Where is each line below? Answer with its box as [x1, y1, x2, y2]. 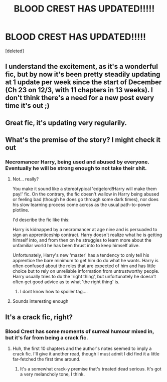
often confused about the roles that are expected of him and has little [12, 263, 156, 269]
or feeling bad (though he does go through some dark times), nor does [12, 197, 159, 203]
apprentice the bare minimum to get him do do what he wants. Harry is [12, 258, 159, 264]
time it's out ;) [5, 101, 50, 110]
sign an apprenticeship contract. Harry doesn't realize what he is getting [12, 232, 162, 238]
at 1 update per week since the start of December [5, 78, 162, 87]
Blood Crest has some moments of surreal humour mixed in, [5, 328, 154, 335]
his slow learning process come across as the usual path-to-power [12, 202, 151, 208]
